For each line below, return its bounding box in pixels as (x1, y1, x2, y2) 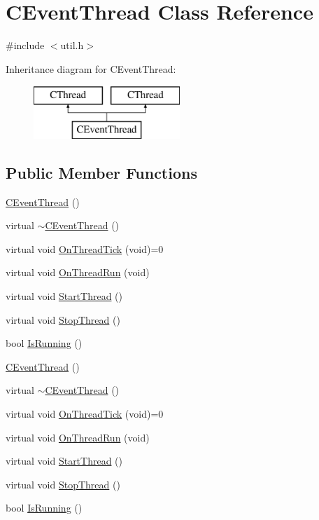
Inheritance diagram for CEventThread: (6, 61, 176, 76)
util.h (60, 38, 84, 53)
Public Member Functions (6, 161, 197, 183)
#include (6, 38, 45, 53)
